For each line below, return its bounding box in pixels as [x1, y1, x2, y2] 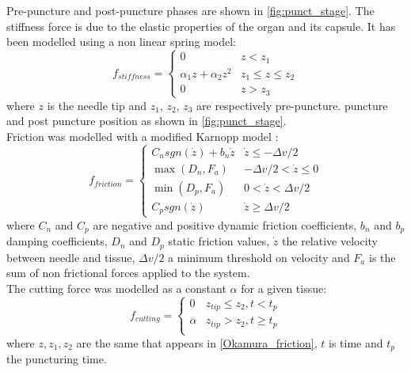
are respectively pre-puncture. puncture [196, 97, 388, 113]
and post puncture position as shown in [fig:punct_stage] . [6, 112, 287, 129]
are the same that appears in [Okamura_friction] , [76, 334, 318, 351]
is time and [329, 334, 383, 351]
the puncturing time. [6, 351, 107, 367]
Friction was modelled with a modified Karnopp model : [6, 128, 279, 144]
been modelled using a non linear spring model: [6, 33, 236, 50]
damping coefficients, [6, 233, 108, 249]
